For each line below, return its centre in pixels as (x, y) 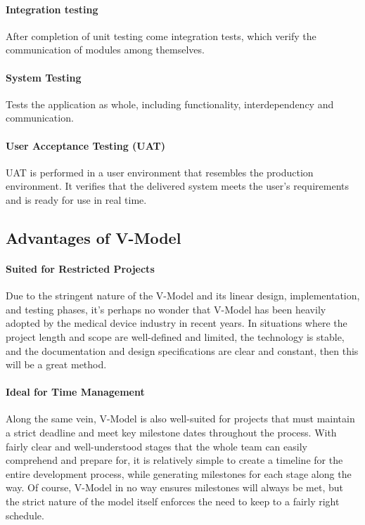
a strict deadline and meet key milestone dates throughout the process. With (171, 433)
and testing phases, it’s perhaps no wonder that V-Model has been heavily (166, 309)
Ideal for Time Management (75, 392)
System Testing (44, 77)
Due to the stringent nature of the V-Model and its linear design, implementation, (183, 296)
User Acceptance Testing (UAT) (85, 145)
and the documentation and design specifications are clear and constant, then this (182, 350)
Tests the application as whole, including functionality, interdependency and (170, 104)
